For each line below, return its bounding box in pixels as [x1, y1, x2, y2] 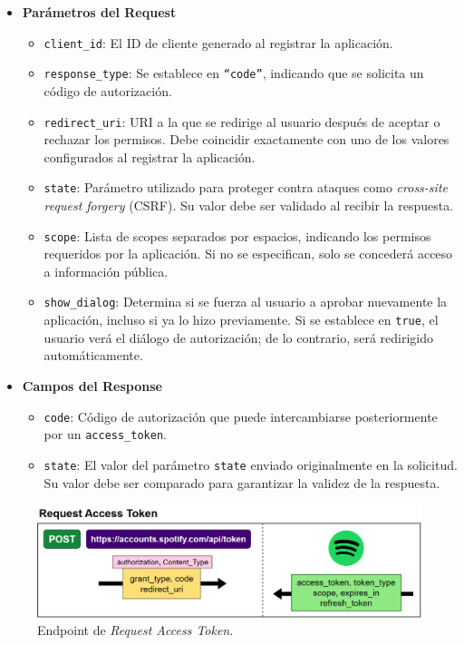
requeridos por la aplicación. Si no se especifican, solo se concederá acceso [43, 244, 453, 263]
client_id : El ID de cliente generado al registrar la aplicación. [43, 33, 393, 52]
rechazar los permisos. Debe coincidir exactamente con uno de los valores [43, 130, 449, 149]
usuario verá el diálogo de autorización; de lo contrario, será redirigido [43, 327, 434, 347]
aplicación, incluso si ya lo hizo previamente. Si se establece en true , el [43, 310, 439, 329]
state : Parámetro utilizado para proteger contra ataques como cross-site [43, 178, 448, 197]
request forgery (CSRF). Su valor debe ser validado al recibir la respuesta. [43, 196, 454, 214]
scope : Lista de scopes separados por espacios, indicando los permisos [43, 226, 431, 245]
